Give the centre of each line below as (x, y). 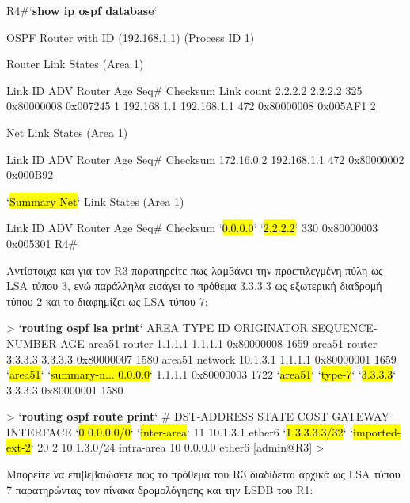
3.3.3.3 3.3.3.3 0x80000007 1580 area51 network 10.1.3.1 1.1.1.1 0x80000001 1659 (201, 358)
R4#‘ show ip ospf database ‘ (82, 10)
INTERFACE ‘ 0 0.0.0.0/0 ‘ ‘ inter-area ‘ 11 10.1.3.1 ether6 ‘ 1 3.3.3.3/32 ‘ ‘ (180, 431)
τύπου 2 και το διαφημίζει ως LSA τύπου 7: (107, 301)
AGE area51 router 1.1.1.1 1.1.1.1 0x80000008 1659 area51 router (219, 343)
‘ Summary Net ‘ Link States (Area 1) (95, 201)
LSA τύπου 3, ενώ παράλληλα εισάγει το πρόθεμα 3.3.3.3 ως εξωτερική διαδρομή (194, 286)
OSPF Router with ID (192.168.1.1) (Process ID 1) (131, 37)
